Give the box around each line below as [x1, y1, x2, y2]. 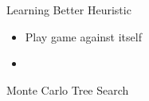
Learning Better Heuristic [6, 2, 131, 17]
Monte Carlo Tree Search [6, 81, 129, 98]
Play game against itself [25, 28, 142, 45]
